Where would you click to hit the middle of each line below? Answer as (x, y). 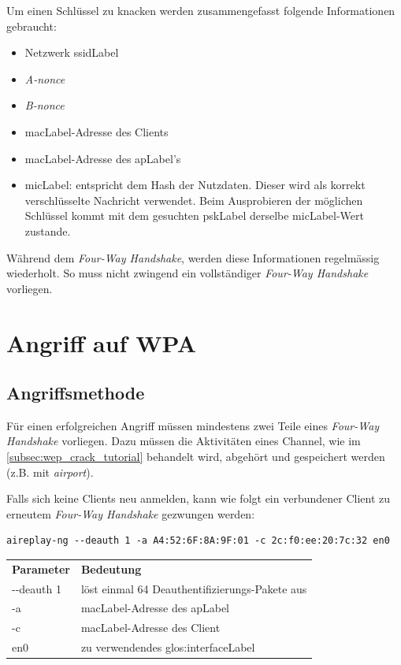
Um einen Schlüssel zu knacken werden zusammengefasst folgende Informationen (201, 10)
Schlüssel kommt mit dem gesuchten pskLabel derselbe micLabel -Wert (194, 215)
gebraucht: (32, 26)
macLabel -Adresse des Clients (97, 131)
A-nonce (45, 78)
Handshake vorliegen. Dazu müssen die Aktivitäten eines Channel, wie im (184, 441)
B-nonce (45, 105)
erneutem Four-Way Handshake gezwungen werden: (131, 513)
